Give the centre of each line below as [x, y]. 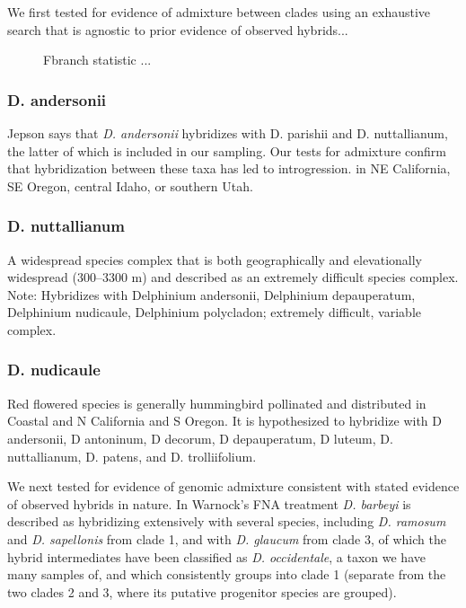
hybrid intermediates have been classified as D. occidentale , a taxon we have [216, 556]
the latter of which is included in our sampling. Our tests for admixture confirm [227, 150]
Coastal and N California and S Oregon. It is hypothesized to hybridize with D [224, 421]
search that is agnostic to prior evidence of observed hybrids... [178, 29]
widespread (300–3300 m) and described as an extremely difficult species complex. [233, 277]
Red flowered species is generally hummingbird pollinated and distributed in [217, 403]
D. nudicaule [54, 370]
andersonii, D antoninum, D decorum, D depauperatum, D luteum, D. [200, 438]
